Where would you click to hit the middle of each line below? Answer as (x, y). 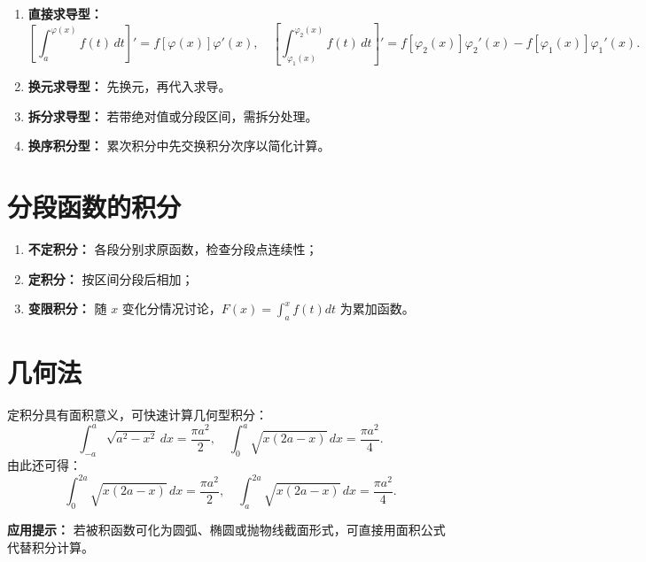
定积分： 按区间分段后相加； (111, 278)
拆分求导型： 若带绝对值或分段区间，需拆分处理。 (173, 115)
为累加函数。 (377, 308)
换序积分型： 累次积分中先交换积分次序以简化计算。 (179, 146)
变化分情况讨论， (171, 308)
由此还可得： (44, 465)
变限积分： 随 (67, 308)
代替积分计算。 (51, 547)
